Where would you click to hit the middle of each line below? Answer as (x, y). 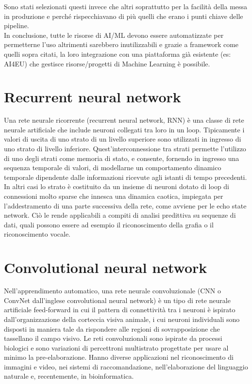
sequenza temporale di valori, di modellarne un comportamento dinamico (113, 168)
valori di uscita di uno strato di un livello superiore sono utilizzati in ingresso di (123, 139)
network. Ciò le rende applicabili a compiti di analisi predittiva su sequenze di (120, 215)
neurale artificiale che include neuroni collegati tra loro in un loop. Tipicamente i (124, 129)
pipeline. (17, 25)
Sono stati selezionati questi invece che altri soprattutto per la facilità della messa (126, 6)
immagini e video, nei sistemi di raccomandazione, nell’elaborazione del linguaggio (126, 366)
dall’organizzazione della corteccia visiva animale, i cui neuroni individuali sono (122, 319)
